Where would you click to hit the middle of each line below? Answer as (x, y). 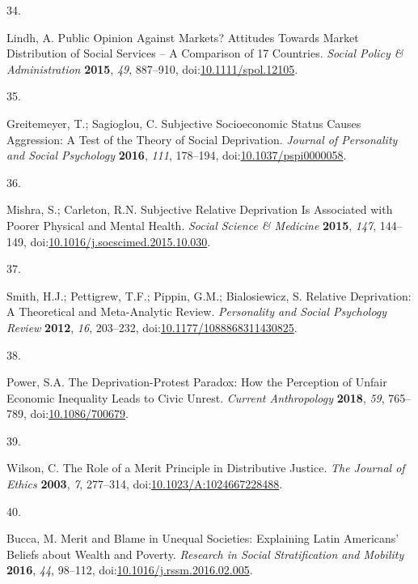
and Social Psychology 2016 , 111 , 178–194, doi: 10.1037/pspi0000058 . (177, 155)
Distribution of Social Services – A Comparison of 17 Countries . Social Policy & (205, 53)
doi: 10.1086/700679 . (79, 413)
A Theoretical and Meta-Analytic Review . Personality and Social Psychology (197, 311)
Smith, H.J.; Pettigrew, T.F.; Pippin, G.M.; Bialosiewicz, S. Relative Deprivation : (209, 295)
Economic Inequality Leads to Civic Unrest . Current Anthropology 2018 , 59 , (196, 397)
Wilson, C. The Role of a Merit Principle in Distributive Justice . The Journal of (206, 468)
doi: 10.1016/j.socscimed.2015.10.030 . (120, 241)
